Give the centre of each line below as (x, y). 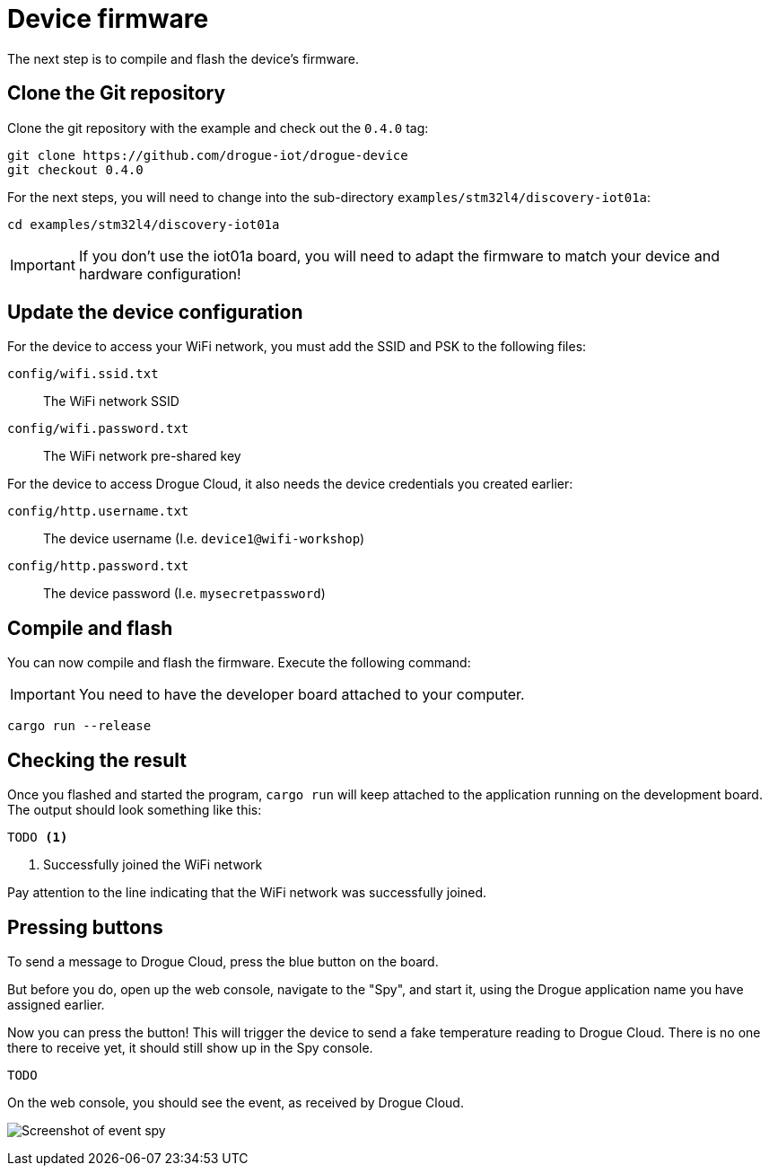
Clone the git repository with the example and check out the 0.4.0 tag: (218, 128)
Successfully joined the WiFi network (153, 865)
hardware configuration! (160, 273)
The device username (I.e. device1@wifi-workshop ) (204, 539)
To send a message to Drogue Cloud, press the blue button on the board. (223, 961)
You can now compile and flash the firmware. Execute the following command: (239, 663)
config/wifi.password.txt (98, 429)
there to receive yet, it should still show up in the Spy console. (190, 1047)
